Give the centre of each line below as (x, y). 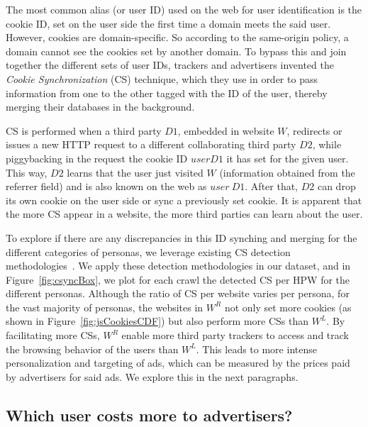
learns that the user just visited (135, 172)
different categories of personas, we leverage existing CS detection (148, 251)
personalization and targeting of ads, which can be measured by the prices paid (178, 363)
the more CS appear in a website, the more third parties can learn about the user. (184, 214)
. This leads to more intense (256, 349)
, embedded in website (226, 130)
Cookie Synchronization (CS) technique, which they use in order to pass (162, 78)
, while (327, 144)
